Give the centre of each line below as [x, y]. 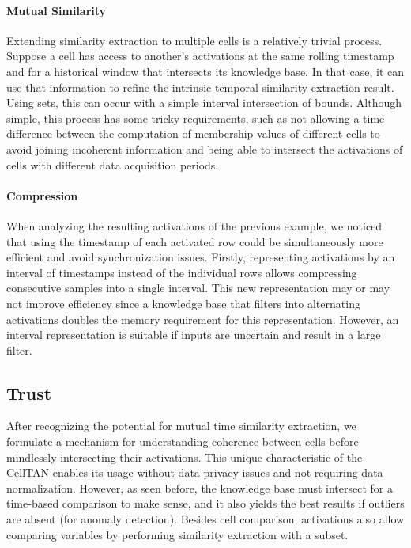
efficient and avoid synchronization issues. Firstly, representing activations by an [201, 257]
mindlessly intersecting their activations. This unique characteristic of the [185, 457]
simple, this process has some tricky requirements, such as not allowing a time [196, 118]
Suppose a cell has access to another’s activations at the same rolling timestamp [200, 56]
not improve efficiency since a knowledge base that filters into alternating [183, 303]
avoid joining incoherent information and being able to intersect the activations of [205, 148]
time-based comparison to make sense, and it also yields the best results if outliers [205, 503]
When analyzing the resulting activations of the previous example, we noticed [194, 225]
